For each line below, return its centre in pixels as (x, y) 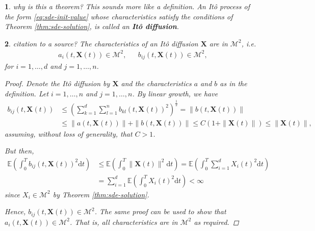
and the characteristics (156, 83)
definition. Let (27, 93)
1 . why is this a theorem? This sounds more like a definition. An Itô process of (127, 6)
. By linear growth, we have (175, 93)
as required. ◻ (216, 222)
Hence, (15, 211)
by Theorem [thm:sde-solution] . (101, 194)
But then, (19, 151)
